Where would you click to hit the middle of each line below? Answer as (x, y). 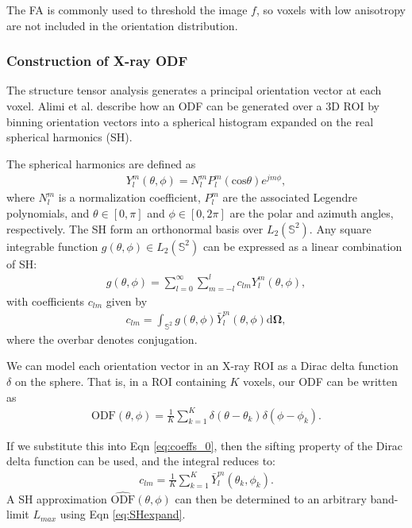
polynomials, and (48, 213)
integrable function (52, 246)
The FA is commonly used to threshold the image (127, 10)
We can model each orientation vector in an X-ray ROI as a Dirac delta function (202, 366)
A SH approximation (57, 498)
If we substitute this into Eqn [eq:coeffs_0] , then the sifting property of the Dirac (205, 445)
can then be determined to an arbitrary (271, 498)
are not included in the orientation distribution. (122, 25)
